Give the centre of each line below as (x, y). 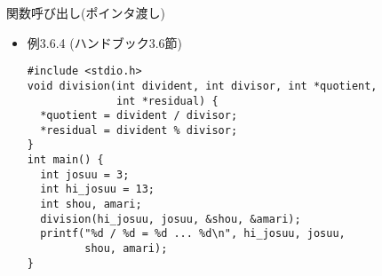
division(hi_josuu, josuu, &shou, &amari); (171, 219)
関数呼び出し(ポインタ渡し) (86, 12)
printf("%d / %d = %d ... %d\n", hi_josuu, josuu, (193, 234)
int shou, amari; (91, 205)
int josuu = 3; (85, 174)
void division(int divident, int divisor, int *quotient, (202, 86)
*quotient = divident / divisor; (139, 116)
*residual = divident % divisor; (139, 130)
